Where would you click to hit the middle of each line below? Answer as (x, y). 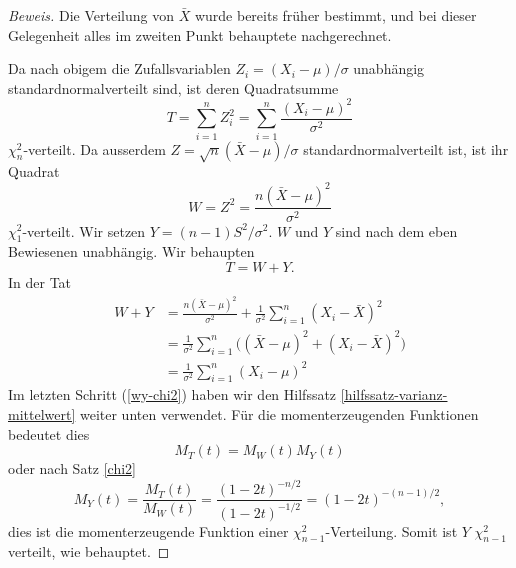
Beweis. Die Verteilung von (91, 15)
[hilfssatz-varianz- (394, 394)
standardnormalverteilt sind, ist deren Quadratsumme (173, 87)
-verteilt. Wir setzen (84, 230)
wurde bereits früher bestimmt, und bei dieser (335, 15)
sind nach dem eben (396, 230)
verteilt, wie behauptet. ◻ (89, 551)
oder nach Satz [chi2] (72, 468)
